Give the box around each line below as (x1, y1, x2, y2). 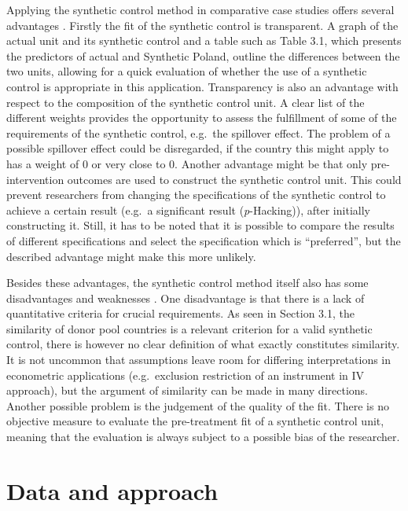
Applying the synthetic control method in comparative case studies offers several (6, 2, 395, 17)
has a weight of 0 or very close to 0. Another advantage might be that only (6, 155, 368, 171)
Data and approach (6, 474, 219, 506)
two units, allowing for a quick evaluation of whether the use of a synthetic (6, 63, 367, 79)
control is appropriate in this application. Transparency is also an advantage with (6, 78, 399, 94)
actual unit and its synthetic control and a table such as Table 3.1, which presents (6, 32, 402, 49)
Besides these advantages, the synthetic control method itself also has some (6, 274, 369, 291)
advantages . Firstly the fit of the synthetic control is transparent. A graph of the (6, 17, 399, 33)
